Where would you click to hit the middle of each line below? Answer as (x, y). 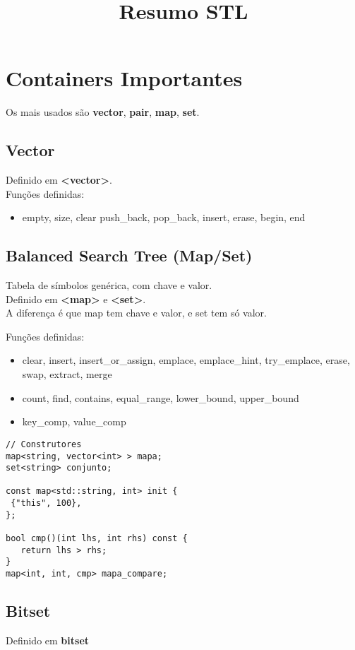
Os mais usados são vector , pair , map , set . (103, 112)
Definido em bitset (48, 640)
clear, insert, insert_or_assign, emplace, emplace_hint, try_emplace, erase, (186, 360)
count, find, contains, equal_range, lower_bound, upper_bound (161, 397)
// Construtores (44, 444)
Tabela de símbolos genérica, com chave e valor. (109, 285)
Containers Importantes (124, 78)
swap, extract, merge (67, 374)
